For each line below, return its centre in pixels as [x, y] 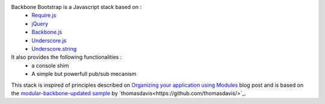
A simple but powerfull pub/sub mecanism [84, 74]
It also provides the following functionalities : [67, 57]
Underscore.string [54, 48]
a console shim [50, 65]
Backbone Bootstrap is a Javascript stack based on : [76, 7]
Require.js [44, 16]
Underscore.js [49, 40]
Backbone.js [47, 32]
